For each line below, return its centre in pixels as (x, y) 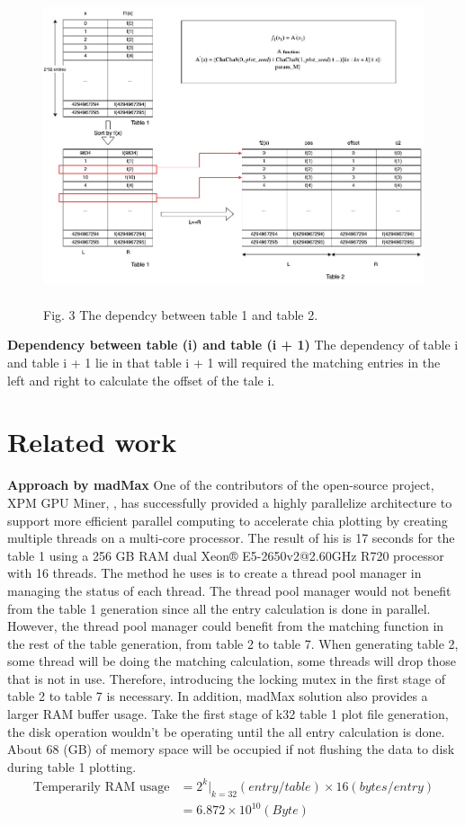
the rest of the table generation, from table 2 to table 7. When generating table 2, (233, 643)
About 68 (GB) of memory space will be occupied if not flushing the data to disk (231, 749)
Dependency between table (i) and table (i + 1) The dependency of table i (233, 345)
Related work (92, 442)
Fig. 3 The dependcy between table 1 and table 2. (181, 314)
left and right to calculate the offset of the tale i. (141, 380)
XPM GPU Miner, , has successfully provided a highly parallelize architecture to (230, 502)
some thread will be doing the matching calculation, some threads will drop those (232, 661)
